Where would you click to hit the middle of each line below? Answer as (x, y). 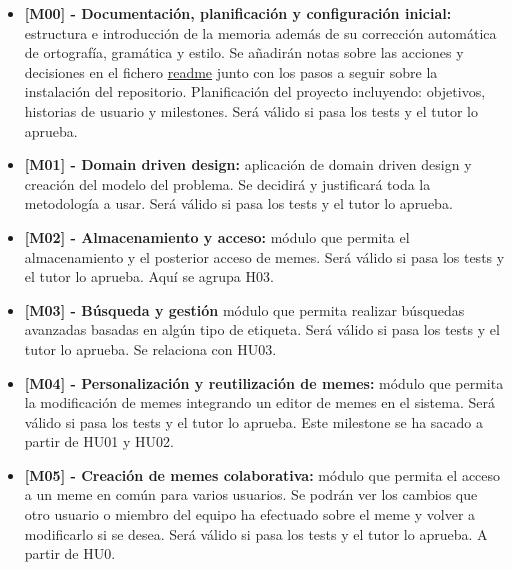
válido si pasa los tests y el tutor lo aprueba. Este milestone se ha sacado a (254, 421)
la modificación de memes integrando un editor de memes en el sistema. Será (259, 402)
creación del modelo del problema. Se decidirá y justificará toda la (227, 183)
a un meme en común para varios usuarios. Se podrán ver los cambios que (251, 494)
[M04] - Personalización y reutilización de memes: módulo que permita (264, 382)
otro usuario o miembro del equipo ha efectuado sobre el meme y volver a (250, 514)
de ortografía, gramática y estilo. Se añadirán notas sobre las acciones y (244, 52)
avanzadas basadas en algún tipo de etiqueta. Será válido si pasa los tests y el (262, 329)
